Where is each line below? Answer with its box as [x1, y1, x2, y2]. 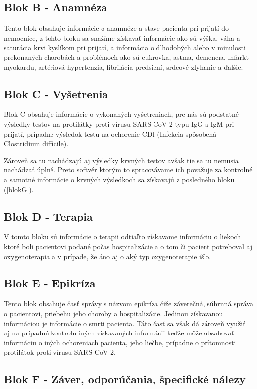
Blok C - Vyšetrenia [4, 86, 108, 101]
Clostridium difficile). [4, 138, 69, 149]
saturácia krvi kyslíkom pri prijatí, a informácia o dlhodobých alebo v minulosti [4, 42, 246, 53]
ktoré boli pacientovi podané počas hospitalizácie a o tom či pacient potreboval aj [4, 241, 253, 251]
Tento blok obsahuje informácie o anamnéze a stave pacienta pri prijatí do [4, 23, 229, 33]
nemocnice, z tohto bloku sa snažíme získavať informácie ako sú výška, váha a [4, 32, 240, 43]
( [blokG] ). [4, 184, 34, 194]
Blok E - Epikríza [4, 275, 96, 290]
